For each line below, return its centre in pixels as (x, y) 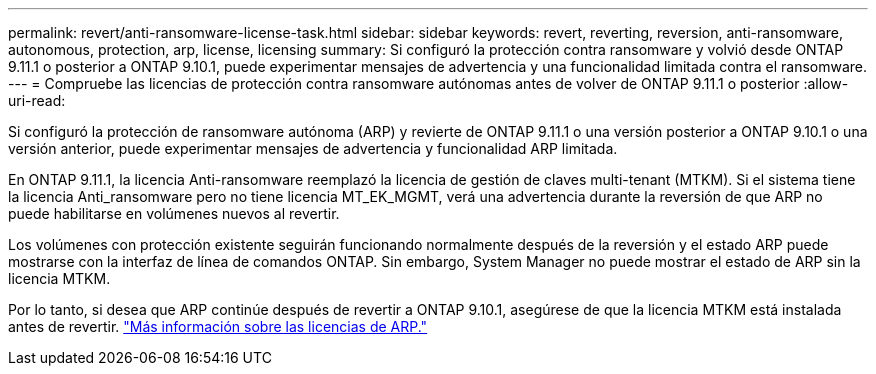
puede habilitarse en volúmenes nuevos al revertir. (174, 213)
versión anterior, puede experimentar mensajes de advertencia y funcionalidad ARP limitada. (313, 148)
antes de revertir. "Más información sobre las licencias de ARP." (218, 326)
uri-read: (37, 100)
